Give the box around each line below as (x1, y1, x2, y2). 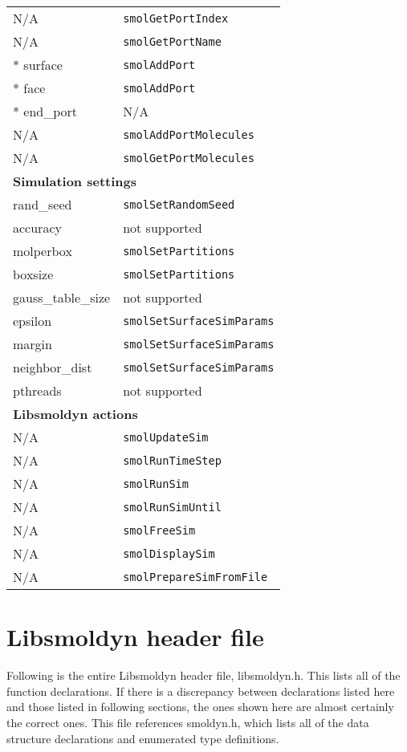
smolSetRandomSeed (123, 197, 235, 211)
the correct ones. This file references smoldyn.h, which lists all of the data (6, 713, 369, 730)
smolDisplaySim (123, 547, 215, 560)
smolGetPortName (123, 35, 222, 48)
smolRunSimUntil (123, 500, 222, 514)
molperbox (13, 242, 72, 260)
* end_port (13, 102, 78, 120)
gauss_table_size (13, 288, 111, 307)
